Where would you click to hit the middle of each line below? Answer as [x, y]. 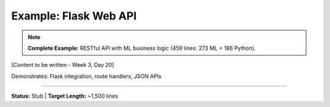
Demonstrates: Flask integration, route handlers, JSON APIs [86, 76]
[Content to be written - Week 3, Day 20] [63, 65]
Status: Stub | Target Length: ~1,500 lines [65, 96]
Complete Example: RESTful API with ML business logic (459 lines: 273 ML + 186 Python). [142, 48]
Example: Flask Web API [74, 16]
